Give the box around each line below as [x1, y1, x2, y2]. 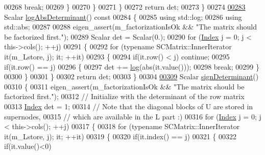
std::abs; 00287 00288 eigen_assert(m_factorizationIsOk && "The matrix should [4, 21, 257, 32]
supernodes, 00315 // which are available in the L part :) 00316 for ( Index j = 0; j [4, 111, 261, 121]
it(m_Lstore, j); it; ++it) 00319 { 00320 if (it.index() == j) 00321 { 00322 [4, 131, 236, 141]
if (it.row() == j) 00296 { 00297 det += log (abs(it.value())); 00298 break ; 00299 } [4, 61, 259, 72]
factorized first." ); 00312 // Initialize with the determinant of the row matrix [4, 91, 245, 102]
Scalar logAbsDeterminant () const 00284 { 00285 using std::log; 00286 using [4, 11, 242, 22]
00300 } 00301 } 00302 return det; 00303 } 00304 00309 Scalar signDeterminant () [4, 71, 259, 82]
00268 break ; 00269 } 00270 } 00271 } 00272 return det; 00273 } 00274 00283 [4, 2, 246, 12]
